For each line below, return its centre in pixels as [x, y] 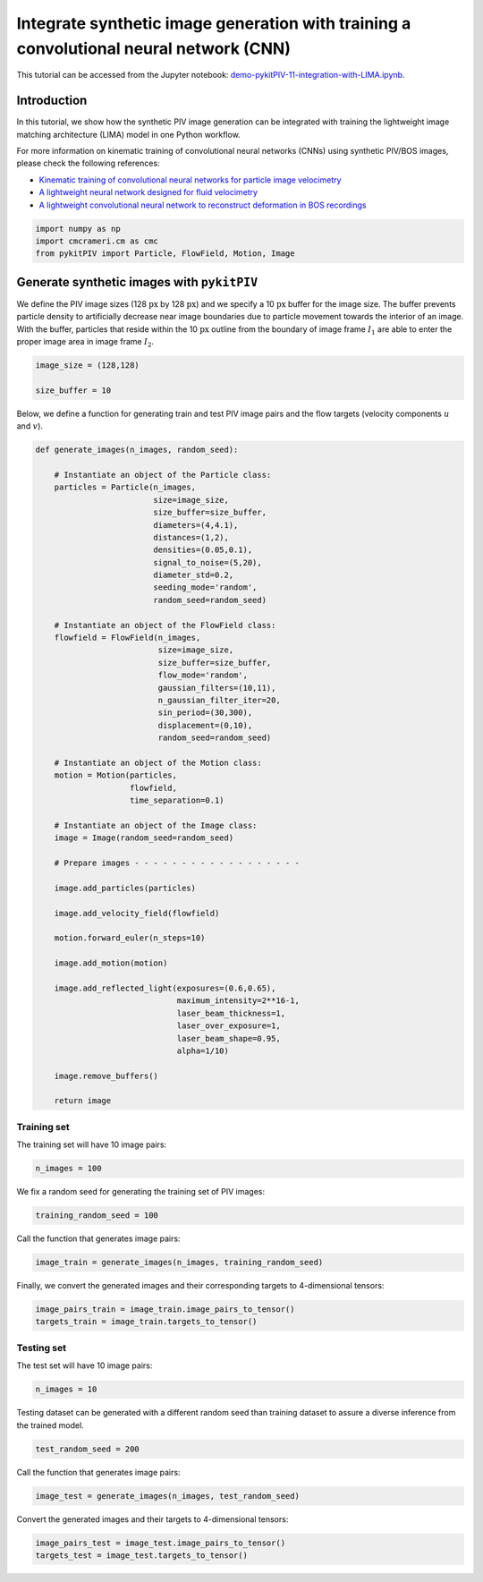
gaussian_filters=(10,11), [217, 688]
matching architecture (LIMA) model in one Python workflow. [128, 134]
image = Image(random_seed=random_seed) [144, 838]
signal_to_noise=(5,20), [208, 562]
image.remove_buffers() [106, 1076]
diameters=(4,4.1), [196, 525]
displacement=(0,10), [205, 725]
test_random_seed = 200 [88, 1449]
